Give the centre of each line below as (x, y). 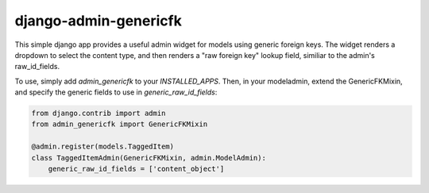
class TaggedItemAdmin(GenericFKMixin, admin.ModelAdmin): (149, 158)
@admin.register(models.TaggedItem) (103, 147)
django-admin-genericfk (98, 21)
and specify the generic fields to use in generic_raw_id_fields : (116, 92)
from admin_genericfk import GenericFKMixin (120, 124)
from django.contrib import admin (99, 114)
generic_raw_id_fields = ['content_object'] (136, 169)
